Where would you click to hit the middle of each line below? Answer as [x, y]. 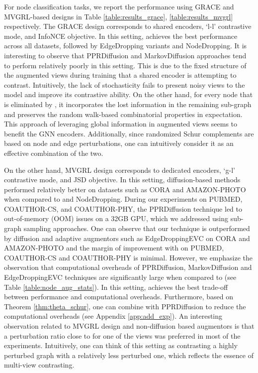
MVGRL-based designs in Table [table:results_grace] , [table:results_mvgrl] [119, 16]
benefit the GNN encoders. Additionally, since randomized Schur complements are [129, 133]
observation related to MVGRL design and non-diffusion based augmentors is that [129, 326]
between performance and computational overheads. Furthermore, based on [119, 297]
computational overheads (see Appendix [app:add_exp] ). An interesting [113, 316]
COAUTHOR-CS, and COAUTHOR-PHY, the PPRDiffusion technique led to [123, 208]
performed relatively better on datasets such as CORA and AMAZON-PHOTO [125, 189]
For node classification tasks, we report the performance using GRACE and [119, 6]
